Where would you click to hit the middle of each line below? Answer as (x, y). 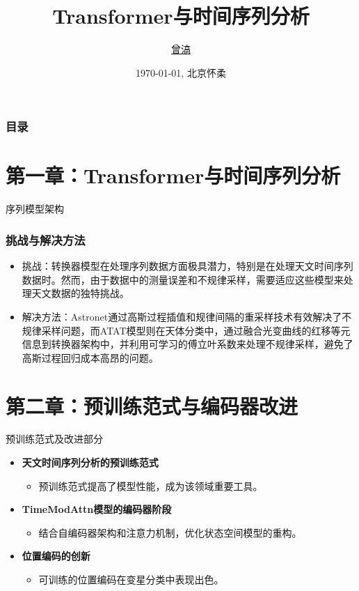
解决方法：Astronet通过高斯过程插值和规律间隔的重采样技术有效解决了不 (187, 316)
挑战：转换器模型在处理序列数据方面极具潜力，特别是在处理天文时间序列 (188, 266)
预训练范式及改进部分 (54, 439)
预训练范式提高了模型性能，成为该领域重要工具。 (151, 485)
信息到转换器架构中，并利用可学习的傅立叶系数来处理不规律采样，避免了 (188, 344)
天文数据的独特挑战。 (80, 293)
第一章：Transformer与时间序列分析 (173, 175)
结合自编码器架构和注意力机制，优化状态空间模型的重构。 (170, 532)
